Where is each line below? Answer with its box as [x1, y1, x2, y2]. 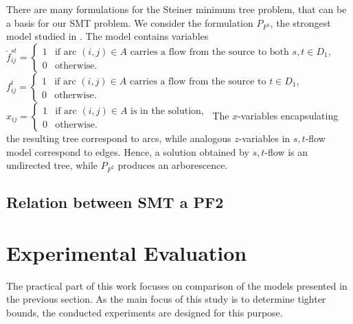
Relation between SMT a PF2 [6, 192, 224, 213]
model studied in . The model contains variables [6, 29, 209, 43]
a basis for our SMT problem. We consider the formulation [6, 15, 253, 30]
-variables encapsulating [238, 108, 339, 122]
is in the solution [130, 106, 201, 116]
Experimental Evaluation [6, 238, 247, 266]
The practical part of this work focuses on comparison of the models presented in [6, 278, 348, 292]
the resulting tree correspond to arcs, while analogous [6, 130, 231, 145]
